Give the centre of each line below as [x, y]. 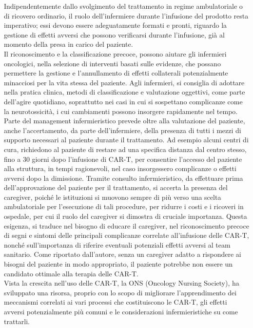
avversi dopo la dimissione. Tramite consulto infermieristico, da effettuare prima [124, 178]
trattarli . [17, 321]
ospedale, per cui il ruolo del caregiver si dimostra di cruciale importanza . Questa [126, 216]
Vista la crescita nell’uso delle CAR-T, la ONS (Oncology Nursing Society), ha [122, 283]
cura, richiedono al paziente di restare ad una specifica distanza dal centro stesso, [125, 149]
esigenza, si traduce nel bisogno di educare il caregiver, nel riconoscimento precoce [126, 225]
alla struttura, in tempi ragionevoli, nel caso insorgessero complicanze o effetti [120, 168]
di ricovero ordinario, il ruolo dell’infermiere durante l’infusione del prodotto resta [126, 15]
